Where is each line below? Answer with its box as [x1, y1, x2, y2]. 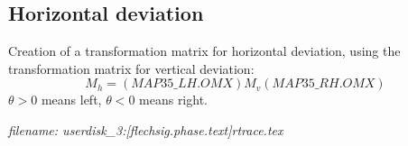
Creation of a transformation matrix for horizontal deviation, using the [8, 41, 401, 60]
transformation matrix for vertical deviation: [8, 59, 255, 78]
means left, [41, 90, 102, 109]
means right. [139, 90, 208, 109]
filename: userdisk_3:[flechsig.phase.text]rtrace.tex [8, 120, 283, 139]
